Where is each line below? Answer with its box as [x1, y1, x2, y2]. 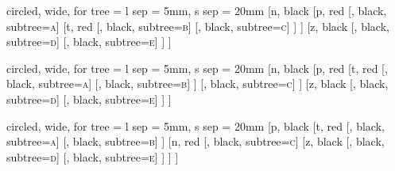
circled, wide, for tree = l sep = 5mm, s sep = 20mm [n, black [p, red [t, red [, [6, 59, 388, 76]
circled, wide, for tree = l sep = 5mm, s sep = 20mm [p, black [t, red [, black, [6, 117, 385, 134]
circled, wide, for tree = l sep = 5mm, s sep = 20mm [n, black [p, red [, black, [6, 2, 387, 18]
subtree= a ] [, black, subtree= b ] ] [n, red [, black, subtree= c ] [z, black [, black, [6, 133, 385, 150]
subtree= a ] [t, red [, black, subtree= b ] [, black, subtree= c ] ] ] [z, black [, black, [6, 17, 389, 34]
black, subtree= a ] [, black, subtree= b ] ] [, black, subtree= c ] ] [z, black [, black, [6, 75, 389, 92]
